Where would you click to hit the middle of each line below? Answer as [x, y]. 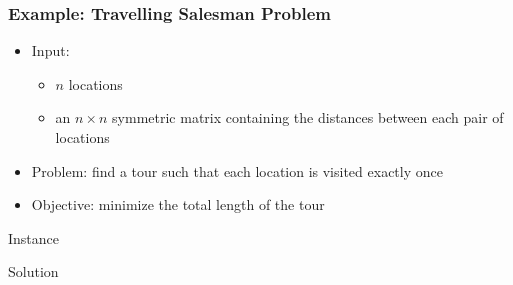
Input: [50, 50]
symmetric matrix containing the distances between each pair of [308, 117]
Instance [34, 237]
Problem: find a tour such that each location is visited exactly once [237, 170]
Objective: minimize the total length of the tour [178, 204]
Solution [33, 271]
